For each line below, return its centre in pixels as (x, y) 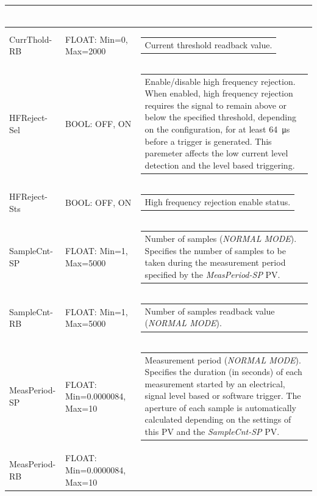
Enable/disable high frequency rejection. (220, 81)
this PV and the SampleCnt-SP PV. (212, 432)
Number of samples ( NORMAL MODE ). (221, 238)
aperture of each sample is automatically (220, 407)
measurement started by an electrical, (215, 383)
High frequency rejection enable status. (218, 201)
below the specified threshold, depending (220, 117)
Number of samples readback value (210, 311)
